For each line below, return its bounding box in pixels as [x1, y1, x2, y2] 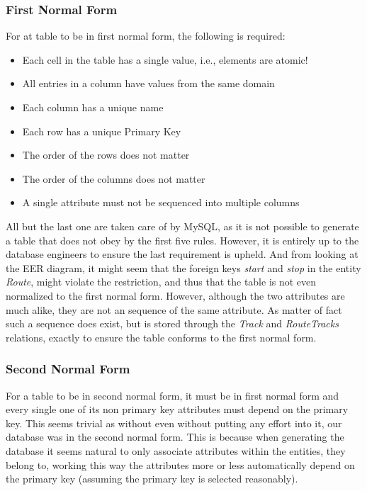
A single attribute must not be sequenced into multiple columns [22, 195, 300, 210]
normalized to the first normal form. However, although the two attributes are [6, 288, 345, 303]
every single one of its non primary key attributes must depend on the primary [6, 402, 349, 417]
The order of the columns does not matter [22, 171, 205, 186]
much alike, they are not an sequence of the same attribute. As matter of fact [6, 302, 342, 317]
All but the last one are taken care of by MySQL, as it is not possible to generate [6, 218, 359, 233]
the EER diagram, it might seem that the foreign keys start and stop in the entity [6, 260, 361, 275]
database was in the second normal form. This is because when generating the [6, 429, 344, 444]
